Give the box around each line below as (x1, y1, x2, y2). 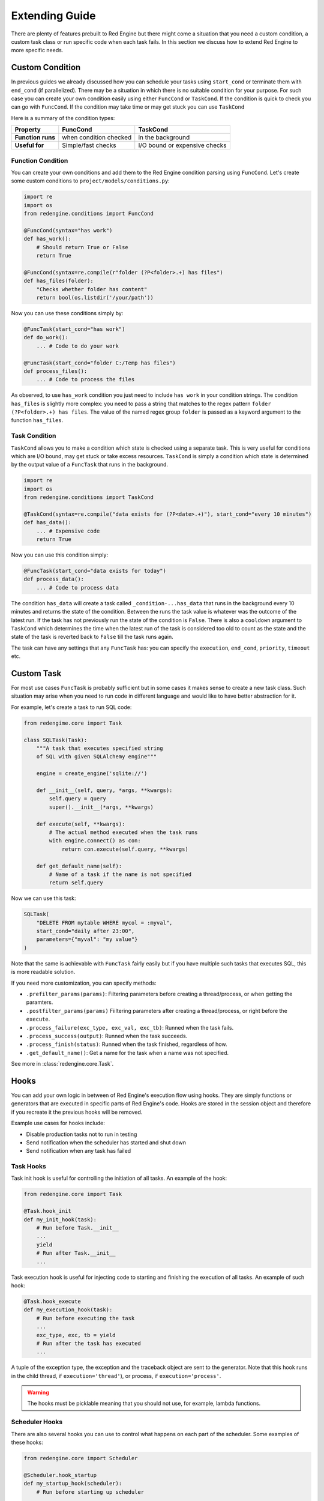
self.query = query (49, 796, 106, 802)
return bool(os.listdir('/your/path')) (36, 294, 154, 301)
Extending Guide (11, 9, 96, 22)
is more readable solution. (11, 968, 76, 976)
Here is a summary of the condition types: (11, 114, 115, 121)
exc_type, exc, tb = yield (36, 1332, 116, 1338)
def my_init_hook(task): (23, 1216, 97, 1223)
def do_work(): (23, 334, 68, 341)
